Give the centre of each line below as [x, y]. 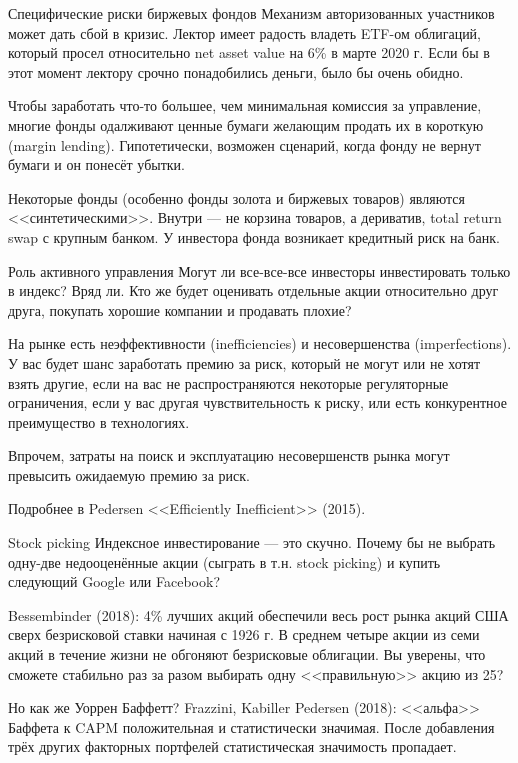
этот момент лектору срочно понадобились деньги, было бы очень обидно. [236, 71]
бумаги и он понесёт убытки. [96, 164]
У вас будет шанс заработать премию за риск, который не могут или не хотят [244, 362]
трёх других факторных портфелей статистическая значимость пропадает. [232, 746]
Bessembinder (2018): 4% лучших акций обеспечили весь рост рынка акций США [258, 614]
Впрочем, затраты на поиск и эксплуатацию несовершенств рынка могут [229, 455]
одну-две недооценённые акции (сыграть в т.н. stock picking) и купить [224, 561]
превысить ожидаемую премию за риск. [129, 474]
